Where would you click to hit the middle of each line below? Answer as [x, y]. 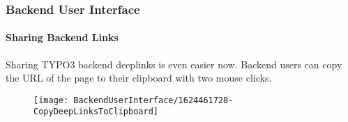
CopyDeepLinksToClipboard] [96, 112]
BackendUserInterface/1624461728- [153, 100]
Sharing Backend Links [62, 37]
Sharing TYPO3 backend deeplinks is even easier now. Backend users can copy [174, 64]
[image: [51, 100]
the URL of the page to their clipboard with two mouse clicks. [139, 78]
